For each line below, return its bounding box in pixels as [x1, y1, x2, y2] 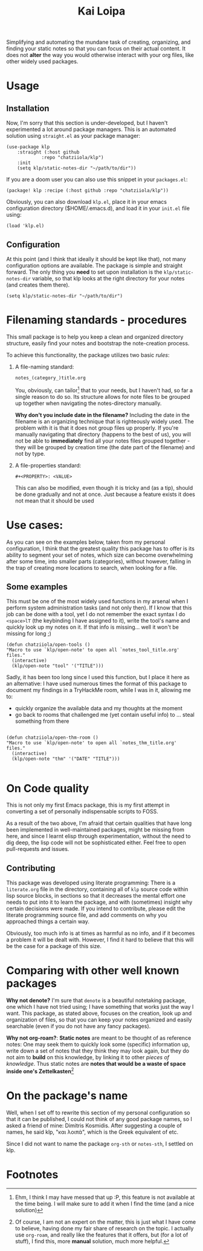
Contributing [6, 863, 56, 873]
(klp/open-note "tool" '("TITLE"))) [11, 663, 104, 669]
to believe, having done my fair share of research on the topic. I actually [14, 1224, 194, 1232]
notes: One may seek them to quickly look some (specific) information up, [6, 1041, 190, 1048]
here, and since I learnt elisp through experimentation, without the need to [6, 833, 191, 840]
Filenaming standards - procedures [6, 313, 187, 327]
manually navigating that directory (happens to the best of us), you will [14, 430, 192, 438]
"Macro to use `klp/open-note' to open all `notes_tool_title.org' [6, 647, 180, 653]
